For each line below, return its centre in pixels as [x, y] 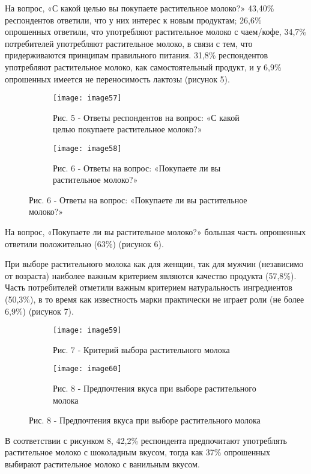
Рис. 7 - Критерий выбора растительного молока [141, 349]
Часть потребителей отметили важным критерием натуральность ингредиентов [149, 287]
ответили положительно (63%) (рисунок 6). [84, 243]
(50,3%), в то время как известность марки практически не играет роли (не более [155, 299]
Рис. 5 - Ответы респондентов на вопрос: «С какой [146, 117]
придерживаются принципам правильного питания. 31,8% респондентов [137, 55]
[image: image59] [87, 331]
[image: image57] [87, 98]
